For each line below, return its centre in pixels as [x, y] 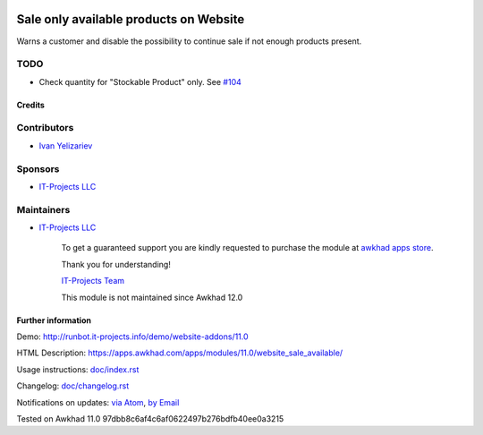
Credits [30, 105]
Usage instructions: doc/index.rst [78, 369]
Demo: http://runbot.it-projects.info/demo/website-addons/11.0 [133, 337]
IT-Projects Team [93, 281]
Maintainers [43, 209]
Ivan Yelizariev [66, 145]
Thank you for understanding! [116, 264]
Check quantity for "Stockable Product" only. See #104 [140, 81]
